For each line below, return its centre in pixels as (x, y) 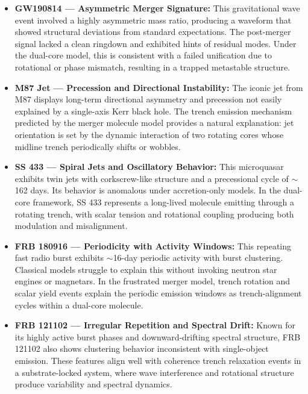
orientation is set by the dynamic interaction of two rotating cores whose (149, 134)
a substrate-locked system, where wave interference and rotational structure (154, 372)
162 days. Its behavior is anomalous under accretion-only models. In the (148, 190)
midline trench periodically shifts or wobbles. (98, 146)
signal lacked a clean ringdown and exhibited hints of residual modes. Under (156, 43)
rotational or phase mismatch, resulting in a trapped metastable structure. (152, 67)
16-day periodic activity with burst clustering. (198, 258)
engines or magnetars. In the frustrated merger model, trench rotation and (152, 281)
